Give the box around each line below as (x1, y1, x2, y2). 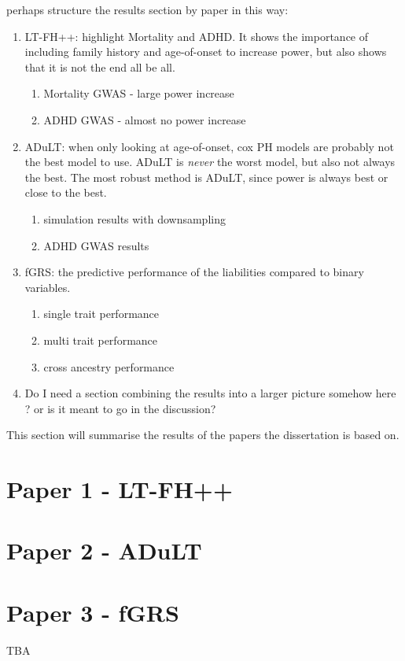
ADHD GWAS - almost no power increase (43, 111, 246, 127)
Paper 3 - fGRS (6, 596, 179, 628)
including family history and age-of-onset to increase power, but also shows (24, 43, 387, 60)
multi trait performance (43, 331, 158, 348)
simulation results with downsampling (43, 210, 226, 227)
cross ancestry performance (43, 358, 175, 375)
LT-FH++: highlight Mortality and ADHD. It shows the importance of (24, 28, 369, 44)
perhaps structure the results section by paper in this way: (6, 2, 289, 17)
